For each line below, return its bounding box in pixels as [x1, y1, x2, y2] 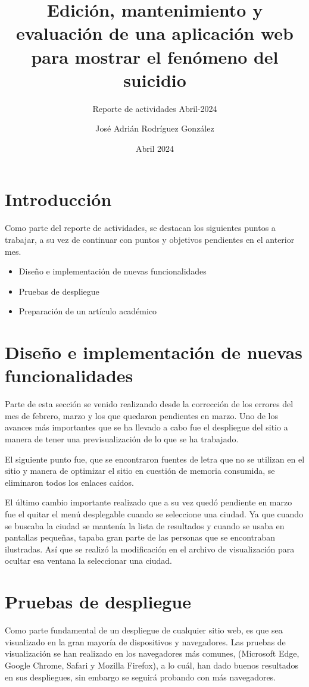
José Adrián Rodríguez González [95, 122, 214, 135]
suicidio [123, 67, 186, 92]
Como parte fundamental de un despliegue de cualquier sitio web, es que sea [5, 624, 283, 636]
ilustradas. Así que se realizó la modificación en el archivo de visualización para [5, 542, 295, 555]
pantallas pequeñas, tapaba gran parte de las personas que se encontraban [5, 531, 276, 544]
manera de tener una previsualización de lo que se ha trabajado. [5, 433, 239, 445]
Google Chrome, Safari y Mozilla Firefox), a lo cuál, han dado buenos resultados [5, 658, 299, 671]
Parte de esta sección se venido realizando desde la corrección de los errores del [5, 398, 294, 410]
